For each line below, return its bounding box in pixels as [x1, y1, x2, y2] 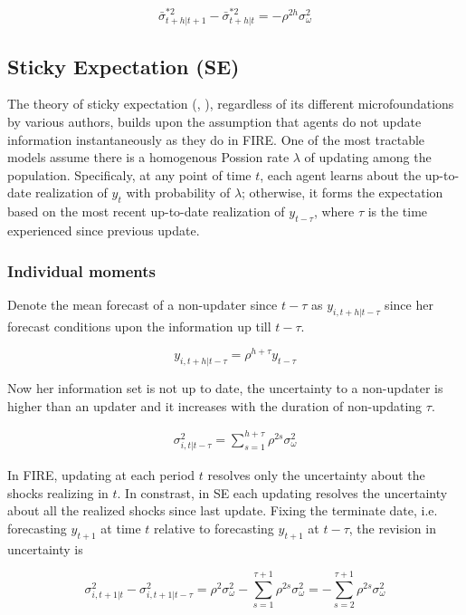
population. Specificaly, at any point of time [7, 165, 252, 184]
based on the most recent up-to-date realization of [7, 202, 285, 221]
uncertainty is [7, 539, 83, 558]
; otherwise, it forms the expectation [242, 183, 443, 202]
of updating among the [304, 148, 432, 167]
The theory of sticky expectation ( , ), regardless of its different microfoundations [7, 94, 454, 113]
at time [100, 518, 141, 537]
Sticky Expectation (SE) [7, 52, 240, 80]
